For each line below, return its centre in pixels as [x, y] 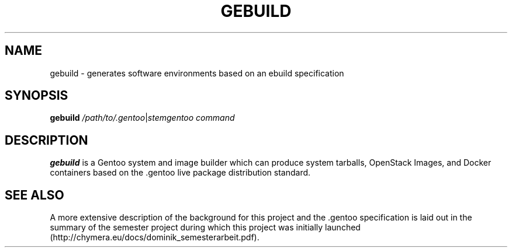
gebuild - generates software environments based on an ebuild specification [197, 73]
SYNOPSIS [37, 96]
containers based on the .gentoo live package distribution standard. [180, 173]
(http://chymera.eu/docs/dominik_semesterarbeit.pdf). [155, 237]
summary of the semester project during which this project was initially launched [205, 228]
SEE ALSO [34, 195]
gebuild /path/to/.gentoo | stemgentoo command [142, 118]
